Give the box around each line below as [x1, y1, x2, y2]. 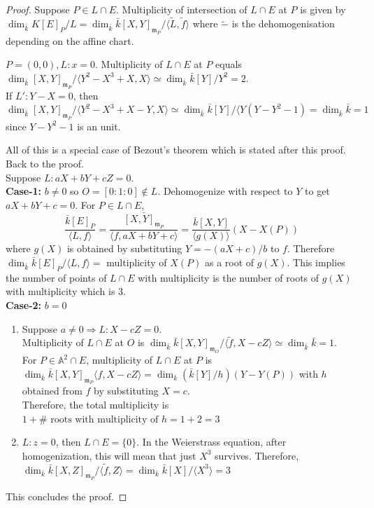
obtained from [22, 383, 82, 398]
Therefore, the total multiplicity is [22, 397, 169, 412]
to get [305, 184, 330, 198]
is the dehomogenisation [231, 15, 335, 30]
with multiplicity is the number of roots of [138, 270, 319, 284]
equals [215, 57, 242, 71]
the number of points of [6, 270, 107, 284]
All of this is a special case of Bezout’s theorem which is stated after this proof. [6, 142, 346, 157]
